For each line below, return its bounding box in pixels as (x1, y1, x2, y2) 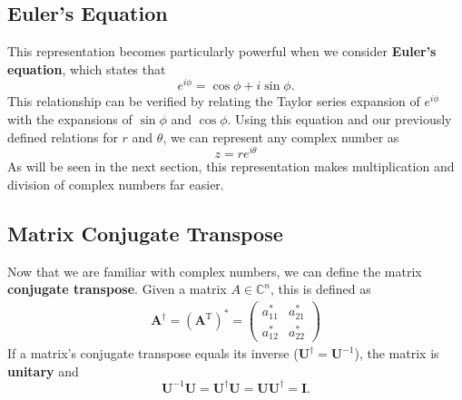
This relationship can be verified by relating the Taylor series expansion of (7, 92, 420, 111)
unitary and (7, 361, 79, 380)
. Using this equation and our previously (227, 110, 452, 129)
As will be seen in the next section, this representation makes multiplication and (7, 157, 455, 176)
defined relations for (7, 127, 118, 146)
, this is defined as (270, 279, 371, 298)
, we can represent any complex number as (162, 127, 399, 146)
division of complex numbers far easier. (7, 174, 224, 193)
